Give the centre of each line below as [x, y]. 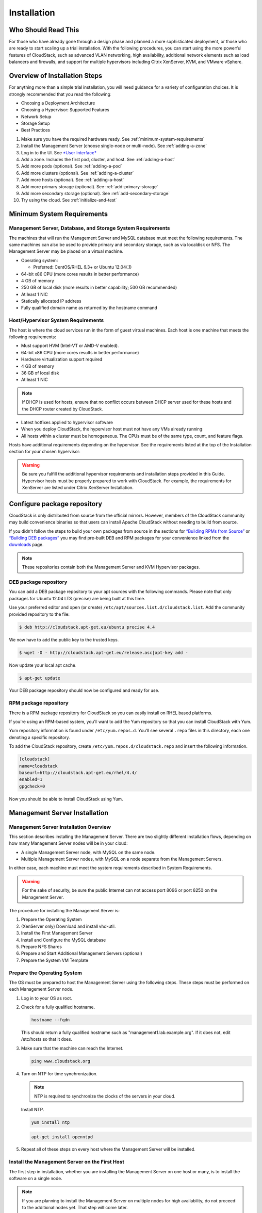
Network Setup [36, 116]
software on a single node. [36, 1179]
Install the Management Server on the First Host [67, 1162]
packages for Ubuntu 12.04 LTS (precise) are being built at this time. [77, 598]
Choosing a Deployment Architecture [58, 103]
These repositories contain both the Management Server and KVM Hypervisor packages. [111, 567]
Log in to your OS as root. [47, 998]
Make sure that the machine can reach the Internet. [72, 1048]
